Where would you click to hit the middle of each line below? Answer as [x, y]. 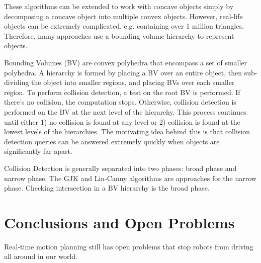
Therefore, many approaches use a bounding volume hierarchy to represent [119, 35]
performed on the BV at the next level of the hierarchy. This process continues [125, 111]
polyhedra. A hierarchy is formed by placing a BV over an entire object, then [123, 72]
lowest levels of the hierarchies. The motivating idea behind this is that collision [127, 131]
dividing [17, 82]
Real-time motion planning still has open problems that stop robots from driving [129, 246]
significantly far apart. [38, 151]
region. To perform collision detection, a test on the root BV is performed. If [122, 92]
